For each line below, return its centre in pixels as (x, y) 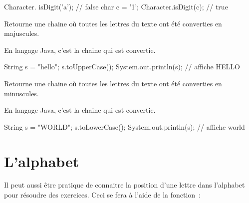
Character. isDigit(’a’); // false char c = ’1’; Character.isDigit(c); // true (116, 6)
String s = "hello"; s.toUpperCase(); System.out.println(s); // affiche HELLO (122, 67)
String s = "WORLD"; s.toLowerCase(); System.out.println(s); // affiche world (124, 126)
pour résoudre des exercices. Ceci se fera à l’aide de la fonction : (103, 195)
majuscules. (22, 33)
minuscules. (21, 93)
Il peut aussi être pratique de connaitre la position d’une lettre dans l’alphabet (124, 185)
